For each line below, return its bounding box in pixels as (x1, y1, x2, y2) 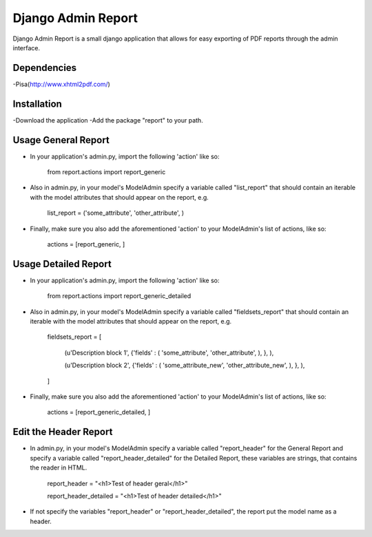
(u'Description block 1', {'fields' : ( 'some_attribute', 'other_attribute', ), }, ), (64, 348, 274, 357)
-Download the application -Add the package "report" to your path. (12, 116, 203, 124)
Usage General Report (12, 134, 110, 146)
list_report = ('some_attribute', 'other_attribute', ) (47, 209, 185, 217)
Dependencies (12, 62, 77, 74)
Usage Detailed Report (12, 258, 112, 270)
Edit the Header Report (12, 426, 113, 438)
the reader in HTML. (30, 463, 87, 472)
